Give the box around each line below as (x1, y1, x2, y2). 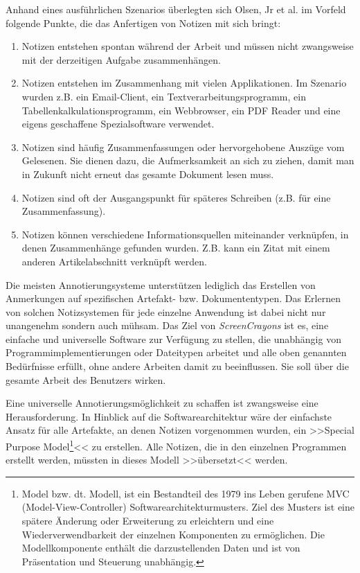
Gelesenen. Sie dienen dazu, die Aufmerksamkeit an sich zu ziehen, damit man (21, 153, 354, 168)
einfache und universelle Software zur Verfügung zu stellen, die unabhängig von (6, 331, 341, 346)
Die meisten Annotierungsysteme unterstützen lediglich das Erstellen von (6, 277, 316, 292)
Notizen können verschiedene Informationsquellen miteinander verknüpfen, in (21, 227, 349, 241)
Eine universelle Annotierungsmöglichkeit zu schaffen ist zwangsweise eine (6, 396, 318, 410)
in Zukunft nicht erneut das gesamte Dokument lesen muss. (21, 166, 274, 181)
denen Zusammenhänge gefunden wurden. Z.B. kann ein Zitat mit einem (21, 240, 330, 255)
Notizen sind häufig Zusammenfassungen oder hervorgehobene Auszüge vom (21, 139, 345, 154)
